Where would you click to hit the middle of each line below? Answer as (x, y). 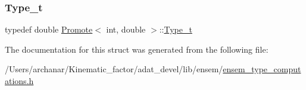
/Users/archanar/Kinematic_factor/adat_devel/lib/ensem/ (114, 69)
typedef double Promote (49, 29)
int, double (126, 29)
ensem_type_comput (262, 69)
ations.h (19, 81)
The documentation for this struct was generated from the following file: (137, 49)
